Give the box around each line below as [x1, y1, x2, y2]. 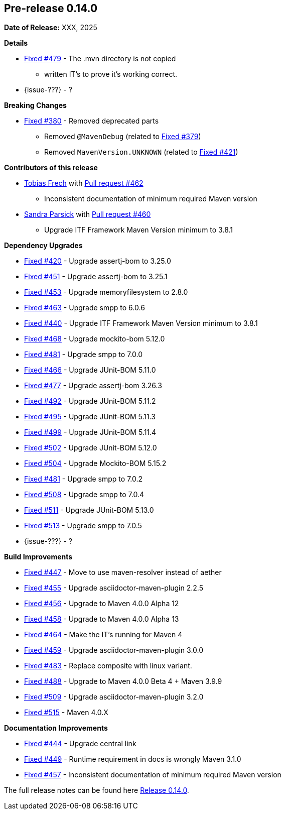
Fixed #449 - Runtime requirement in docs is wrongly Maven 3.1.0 [24, 755, 241, 764]
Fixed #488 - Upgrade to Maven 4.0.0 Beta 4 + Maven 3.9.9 [24, 677, 222, 686]
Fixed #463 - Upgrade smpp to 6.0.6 [24, 303, 145, 312]
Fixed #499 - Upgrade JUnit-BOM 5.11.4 [24, 428, 157, 437]
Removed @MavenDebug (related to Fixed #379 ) [44, 132, 201, 141]
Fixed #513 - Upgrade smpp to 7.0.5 [24, 521, 142, 530]
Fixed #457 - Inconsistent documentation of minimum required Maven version [24, 770, 281, 779]
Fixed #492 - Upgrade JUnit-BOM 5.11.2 [24, 397, 156, 406]
